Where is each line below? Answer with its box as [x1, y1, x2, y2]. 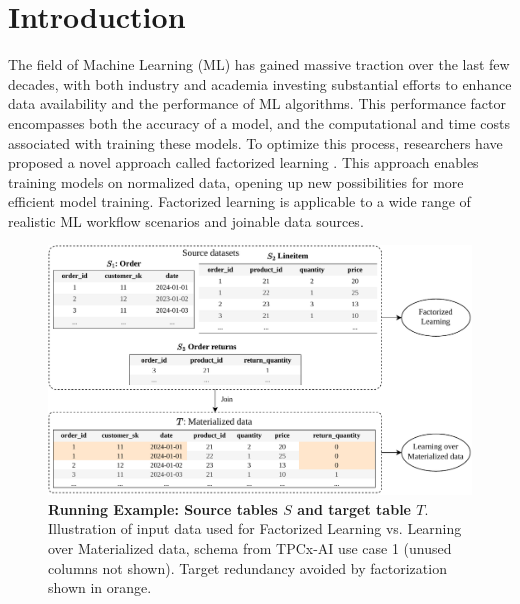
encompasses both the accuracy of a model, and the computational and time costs [8, 112, 511, 133]
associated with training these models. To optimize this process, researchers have [8, 132, 503, 153]
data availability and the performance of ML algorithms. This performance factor [8, 93, 507, 114]
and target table [297, 498, 411, 519]
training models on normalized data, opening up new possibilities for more [8, 171, 464, 192]
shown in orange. [48, 577, 152, 598]
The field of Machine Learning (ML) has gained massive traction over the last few [8, 54, 510, 75]
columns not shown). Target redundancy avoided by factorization [48, 557, 447, 578]
